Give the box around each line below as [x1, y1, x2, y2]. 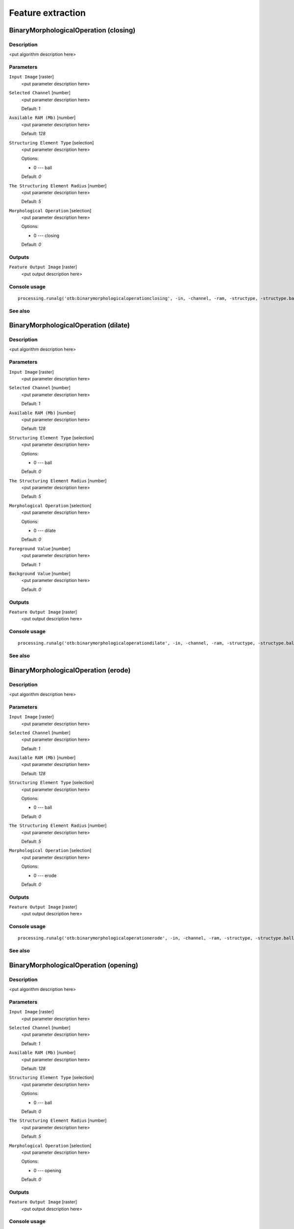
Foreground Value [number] [9, 546, 71, 552]
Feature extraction [9, 7, 86, 18]
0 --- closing [33, 233, 60, 238]
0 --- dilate [33, 527, 56, 533]
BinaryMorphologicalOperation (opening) [9, 961, 138, 969]
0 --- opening [33, 1168, 61, 1173]
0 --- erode [33, 873, 57, 878]
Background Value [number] [9, 570, 71, 576]
